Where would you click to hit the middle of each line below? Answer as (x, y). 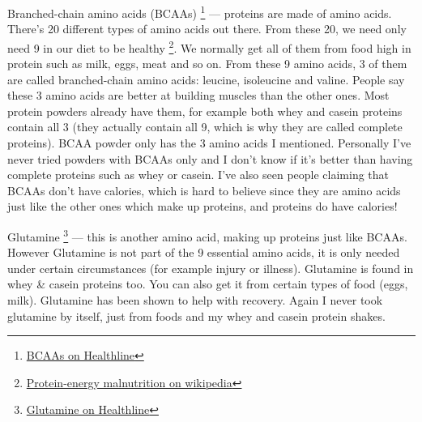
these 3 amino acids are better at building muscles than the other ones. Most (198, 95)
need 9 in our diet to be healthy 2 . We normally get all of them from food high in (209, 46)
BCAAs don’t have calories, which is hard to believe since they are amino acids (204, 190)
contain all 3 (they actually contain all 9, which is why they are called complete (205, 127)
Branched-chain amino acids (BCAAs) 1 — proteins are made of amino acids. (200, 12)
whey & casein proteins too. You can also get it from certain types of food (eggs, (208, 284)
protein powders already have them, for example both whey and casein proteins (205, 111)
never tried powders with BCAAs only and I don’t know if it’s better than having (210, 158)
